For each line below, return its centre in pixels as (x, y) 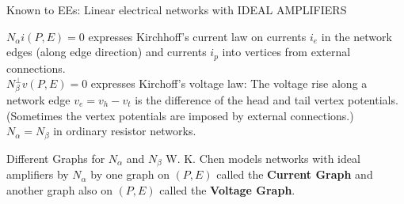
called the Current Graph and (295, 174)
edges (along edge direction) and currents (107, 52)
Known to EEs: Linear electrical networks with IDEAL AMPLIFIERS (177, 9)
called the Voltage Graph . (227, 189)
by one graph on (130, 174)
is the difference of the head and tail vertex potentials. (267, 99)
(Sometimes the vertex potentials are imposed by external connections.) (180, 115)
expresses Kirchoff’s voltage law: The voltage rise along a (229, 83)
